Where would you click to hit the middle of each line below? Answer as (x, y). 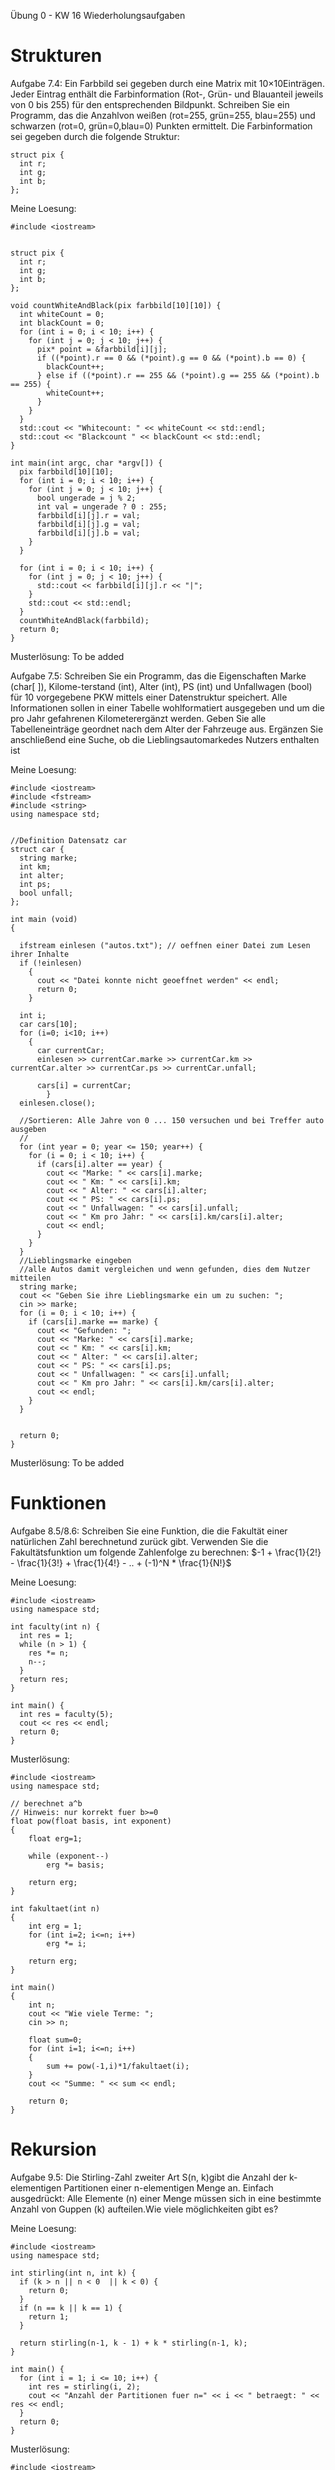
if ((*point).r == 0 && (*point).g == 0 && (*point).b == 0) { (171, 358)
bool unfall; (46, 893)
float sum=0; (55, 2040)
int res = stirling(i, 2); (84, 2386)
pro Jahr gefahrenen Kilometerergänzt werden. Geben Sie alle (138, 718)
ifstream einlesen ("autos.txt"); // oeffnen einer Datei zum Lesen (165, 945)
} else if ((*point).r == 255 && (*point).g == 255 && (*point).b (178, 375)
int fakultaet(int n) (55, 1908)
